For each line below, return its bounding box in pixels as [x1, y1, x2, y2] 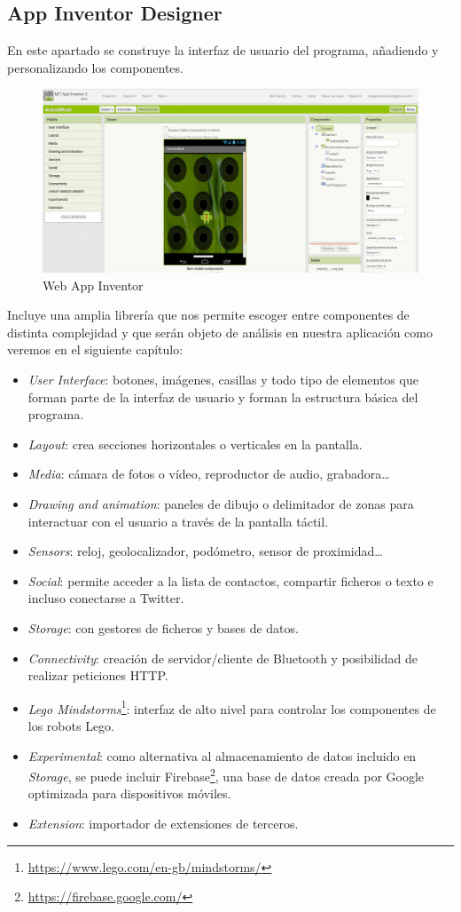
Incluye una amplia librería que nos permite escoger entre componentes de [7, 305, 410, 324]
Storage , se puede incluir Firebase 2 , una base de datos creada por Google [27, 765, 425, 785]
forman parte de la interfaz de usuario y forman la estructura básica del [27, 387, 418, 406]
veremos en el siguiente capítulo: [7, 340, 184, 359]
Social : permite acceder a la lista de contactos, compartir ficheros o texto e [27, 571, 434, 590]
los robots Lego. [27, 716, 115, 734]
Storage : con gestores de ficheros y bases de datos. [27, 618, 299, 637]
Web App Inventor [43, 275, 144, 294]
